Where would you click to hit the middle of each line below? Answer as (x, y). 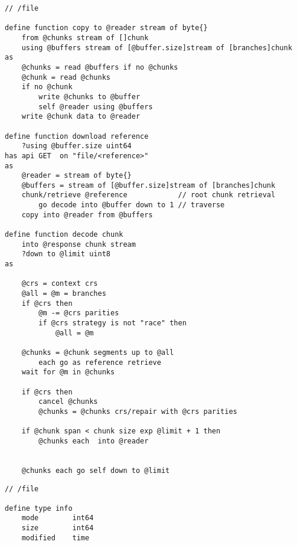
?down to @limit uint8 (66, 254)
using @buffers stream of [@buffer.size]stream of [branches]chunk (157, 48)
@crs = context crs (60, 284)
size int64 (58, 528)
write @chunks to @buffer (89, 97)
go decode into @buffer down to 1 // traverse (132, 205)
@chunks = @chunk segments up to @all (98, 352)
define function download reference (77, 136)
